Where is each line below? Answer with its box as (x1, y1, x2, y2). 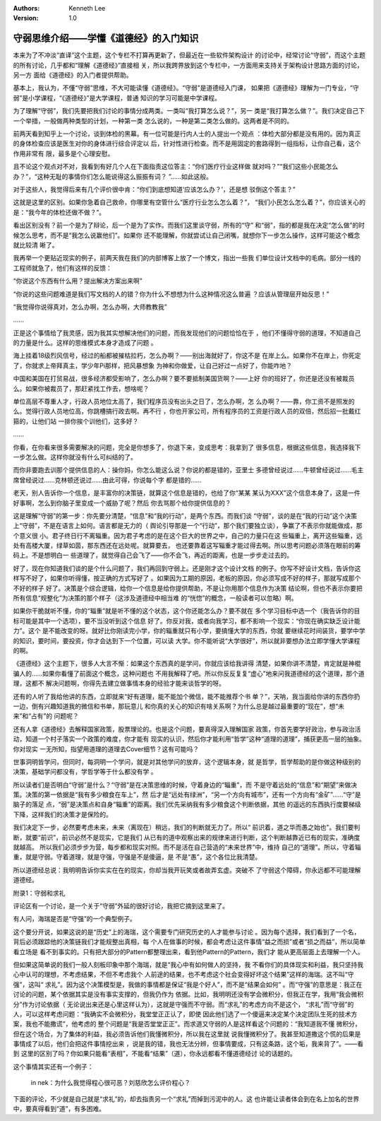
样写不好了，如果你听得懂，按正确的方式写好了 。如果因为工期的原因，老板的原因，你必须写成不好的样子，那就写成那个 (13, 574, 361, 582)
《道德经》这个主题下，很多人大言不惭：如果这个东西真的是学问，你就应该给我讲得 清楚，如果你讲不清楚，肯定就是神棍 (13, 659, 361, 668)
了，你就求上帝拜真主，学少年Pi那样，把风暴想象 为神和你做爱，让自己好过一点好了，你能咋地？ (13, 361, 293, 370)
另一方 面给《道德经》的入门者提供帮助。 (13, 71, 133, 79)
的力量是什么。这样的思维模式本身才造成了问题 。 (13, 339, 157, 347)
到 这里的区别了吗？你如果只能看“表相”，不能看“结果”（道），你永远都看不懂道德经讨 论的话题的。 (13, 1050, 296, 1058)
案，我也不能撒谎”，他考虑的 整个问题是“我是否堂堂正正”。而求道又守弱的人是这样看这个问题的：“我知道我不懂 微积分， (13, 1020, 361, 1028)
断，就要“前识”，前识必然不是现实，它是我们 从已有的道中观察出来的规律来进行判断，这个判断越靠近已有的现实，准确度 (13, 833, 361, 841)
